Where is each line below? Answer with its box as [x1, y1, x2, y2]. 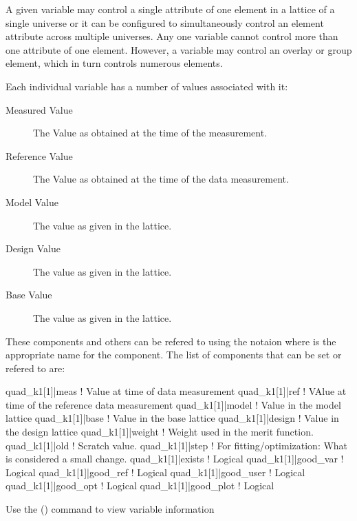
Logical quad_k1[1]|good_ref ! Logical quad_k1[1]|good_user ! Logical [6, 464, 305, 479]
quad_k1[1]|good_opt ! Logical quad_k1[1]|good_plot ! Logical [6, 478, 274, 493]
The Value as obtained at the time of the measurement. [33, 125, 268, 140]
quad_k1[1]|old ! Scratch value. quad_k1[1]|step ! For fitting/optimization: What [6, 438, 348, 452]
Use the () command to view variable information [6, 502, 215, 516]
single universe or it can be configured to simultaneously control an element [6, 15, 324, 30]
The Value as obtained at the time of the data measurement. [33, 172, 289, 186]
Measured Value [6, 102, 73, 116]
